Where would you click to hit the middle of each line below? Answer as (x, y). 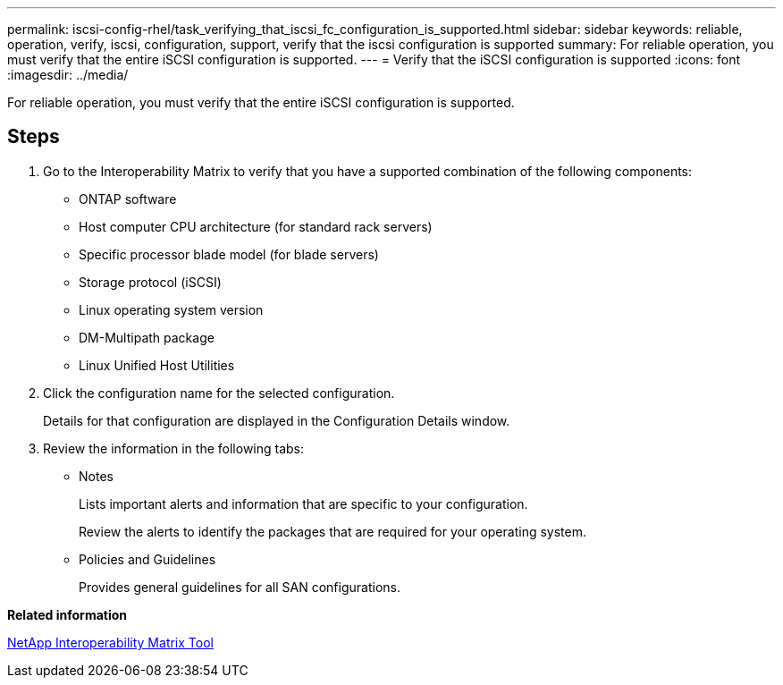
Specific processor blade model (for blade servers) (229, 254)
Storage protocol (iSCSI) (150, 282)
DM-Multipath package (147, 337)
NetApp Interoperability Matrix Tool (110, 642)
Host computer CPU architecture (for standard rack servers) (256, 226)
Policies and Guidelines (147, 559)
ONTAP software (128, 199)
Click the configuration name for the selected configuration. (219, 393)
